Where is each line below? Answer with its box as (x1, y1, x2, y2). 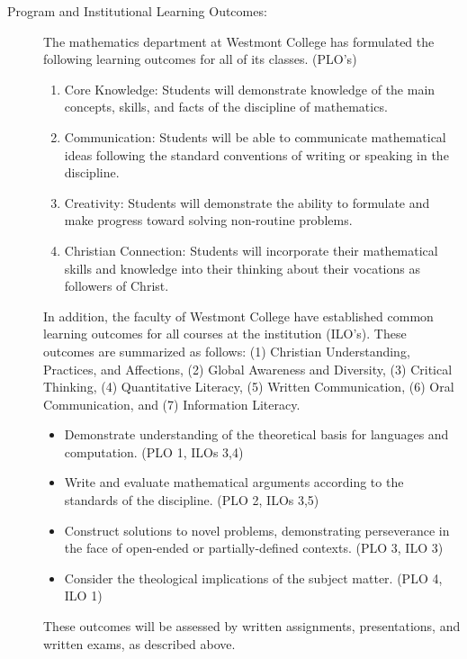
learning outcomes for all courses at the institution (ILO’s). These (43, 324, 407, 343)
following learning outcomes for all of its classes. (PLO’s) (43, 50, 357, 68)
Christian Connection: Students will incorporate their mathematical (64, 240, 438, 259)
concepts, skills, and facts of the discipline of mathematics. (64, 97, 388, 116)
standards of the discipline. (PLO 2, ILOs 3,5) (64, 491, 319, 510)
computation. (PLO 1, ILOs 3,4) (64, 442, 244, 461)
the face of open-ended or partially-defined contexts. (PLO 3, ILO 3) (64, 538, 444, 557)
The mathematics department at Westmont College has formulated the (43, 32, 435, 50)
